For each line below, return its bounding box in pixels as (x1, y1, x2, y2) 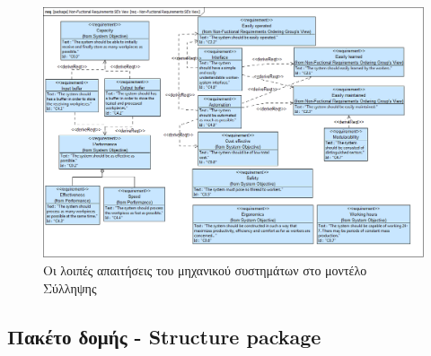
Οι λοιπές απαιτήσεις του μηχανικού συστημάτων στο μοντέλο (43, 261, 367, 280)
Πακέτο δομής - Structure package (7, 322, 321, 350)
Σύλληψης (43, 278, 97, 297)
